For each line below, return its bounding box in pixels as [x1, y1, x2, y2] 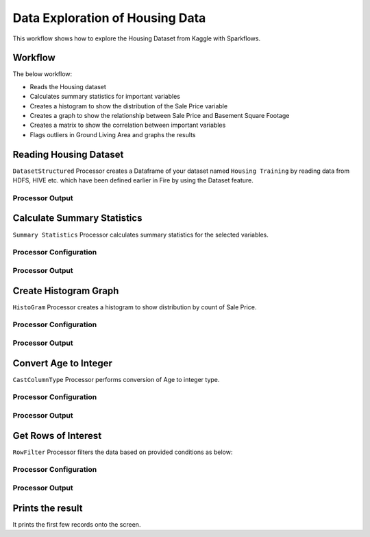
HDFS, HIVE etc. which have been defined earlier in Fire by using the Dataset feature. [12, 176, 254, 184]
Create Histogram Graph [12, 285, 119, 296]
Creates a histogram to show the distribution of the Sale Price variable [29, 102, 228, 110]
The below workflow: [12, 70, 73, 78]
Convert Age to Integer [12, 357, 113, 369]
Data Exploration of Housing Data [12, 10, 206, 25]
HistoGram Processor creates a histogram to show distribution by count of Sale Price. [12, 302, 257, 311]
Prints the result [12, 502, 83, 514]
